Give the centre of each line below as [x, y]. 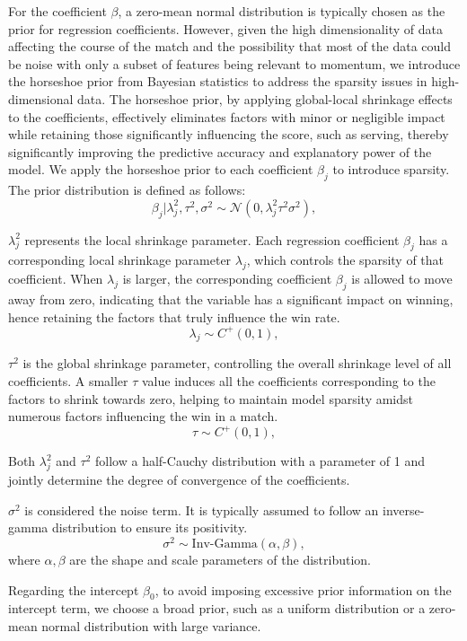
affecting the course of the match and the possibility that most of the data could [230, 46]
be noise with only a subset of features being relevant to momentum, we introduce [234, 63]
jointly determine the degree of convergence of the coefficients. [179, 480]
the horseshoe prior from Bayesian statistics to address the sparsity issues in [218, 81]
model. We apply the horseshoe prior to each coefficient [161, 169]
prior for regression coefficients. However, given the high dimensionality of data [225, 28]
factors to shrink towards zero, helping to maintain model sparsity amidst [211, 398]
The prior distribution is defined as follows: [127, 190]
